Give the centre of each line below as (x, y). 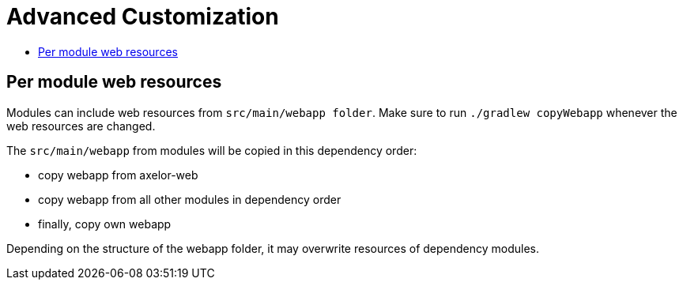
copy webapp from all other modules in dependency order (190, 199)
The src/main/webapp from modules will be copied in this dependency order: (212, 150)
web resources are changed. (81, 126)
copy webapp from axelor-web (118, 175)
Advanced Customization (143, 17)
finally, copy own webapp (105, 224)
